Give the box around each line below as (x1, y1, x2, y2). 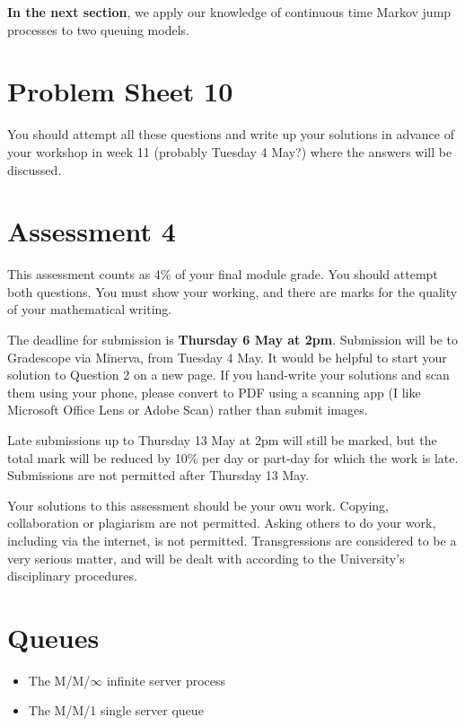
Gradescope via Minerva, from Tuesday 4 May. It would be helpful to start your (7, 347, 447, 366)
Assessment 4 (7, 213, 176, 249)
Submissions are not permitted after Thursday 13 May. (7, 466, 310, 485)
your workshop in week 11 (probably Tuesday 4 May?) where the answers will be (7, 142, 452, 161)
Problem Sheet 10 (7, 73, 233, 109)
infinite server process (106, 670, 226, 689)
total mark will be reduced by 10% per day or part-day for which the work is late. (7, 448, 459, 467)
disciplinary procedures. (7, 566, 137, 585)
